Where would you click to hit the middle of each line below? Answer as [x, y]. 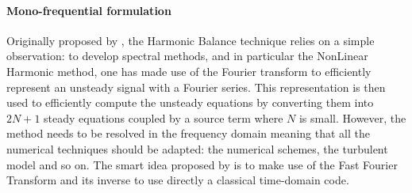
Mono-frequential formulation [89, 10]
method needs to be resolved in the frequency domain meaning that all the [188, 133]
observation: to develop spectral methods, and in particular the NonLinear [187, 56]
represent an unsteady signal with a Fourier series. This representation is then [196, 87]
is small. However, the [352, 117]
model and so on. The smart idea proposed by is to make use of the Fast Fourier [202, 164]
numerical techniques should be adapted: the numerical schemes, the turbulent [197, 148]
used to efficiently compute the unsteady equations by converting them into [190, 102]
